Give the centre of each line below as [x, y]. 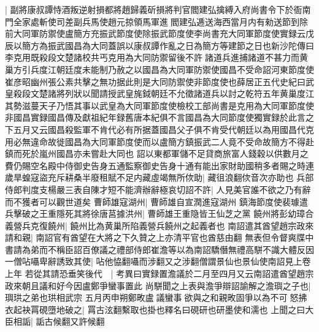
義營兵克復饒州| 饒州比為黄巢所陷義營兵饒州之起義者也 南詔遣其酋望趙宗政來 [159, 225]
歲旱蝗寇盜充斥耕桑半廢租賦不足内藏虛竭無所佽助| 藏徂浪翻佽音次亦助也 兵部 [159, 177]
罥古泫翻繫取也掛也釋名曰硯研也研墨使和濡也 [178, 309]
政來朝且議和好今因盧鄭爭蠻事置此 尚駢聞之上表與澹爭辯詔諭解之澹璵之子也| [158, 285]
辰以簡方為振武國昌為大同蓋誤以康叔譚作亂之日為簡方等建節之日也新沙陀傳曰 [159, 45]
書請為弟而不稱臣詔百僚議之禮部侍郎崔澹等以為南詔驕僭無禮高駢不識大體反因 [159, 249]
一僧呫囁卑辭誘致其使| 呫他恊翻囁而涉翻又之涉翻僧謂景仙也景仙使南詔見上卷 [158, 261]
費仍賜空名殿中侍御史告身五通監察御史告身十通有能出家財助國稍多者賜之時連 [159, 165]
